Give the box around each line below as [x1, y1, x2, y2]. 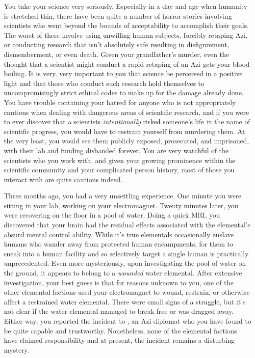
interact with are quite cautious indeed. [4, 174, 123, 184]
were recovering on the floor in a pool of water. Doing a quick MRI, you [4, 210, 220, 220]
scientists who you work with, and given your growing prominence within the [4, 155, 235, 165]
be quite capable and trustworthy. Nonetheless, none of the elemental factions [4, 325, 237, 335]
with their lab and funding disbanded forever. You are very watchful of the [4, 145, 229, 155]
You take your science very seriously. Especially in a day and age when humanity [4, 1, 248, 11]
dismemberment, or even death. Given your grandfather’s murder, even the [4, 49, 229, 59]
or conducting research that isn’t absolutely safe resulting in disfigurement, [4, 39, 229, 50]
